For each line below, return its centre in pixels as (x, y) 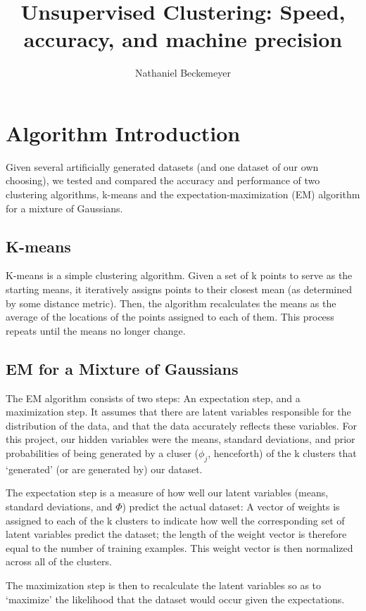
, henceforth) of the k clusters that (282, 452)
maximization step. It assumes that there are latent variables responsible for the (178, 412)
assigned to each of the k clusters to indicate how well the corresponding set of (175, 520)
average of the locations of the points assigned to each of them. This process (170, 317)
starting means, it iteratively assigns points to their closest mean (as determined (179, 289)
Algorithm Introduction (123, 133)
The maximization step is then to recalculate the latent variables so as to (164, 585)
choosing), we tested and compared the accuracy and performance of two (163, 180)
